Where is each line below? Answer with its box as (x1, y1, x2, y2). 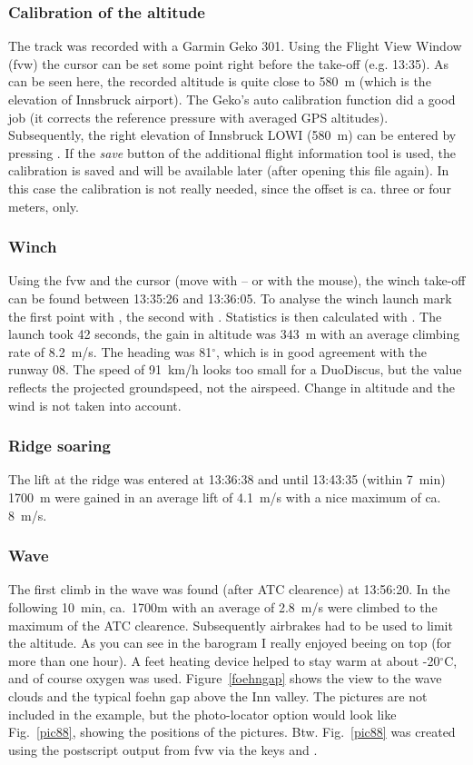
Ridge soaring (8, 434, 111, 457)
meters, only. (8, 196, 79, 215)
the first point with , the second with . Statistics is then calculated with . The (8, 306, 442, 325)
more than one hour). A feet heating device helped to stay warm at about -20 (8, 651, 440, 670)
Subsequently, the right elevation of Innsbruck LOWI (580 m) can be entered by (8, 125, 457, 144)
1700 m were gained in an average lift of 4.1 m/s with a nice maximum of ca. (8, 487, 441, 506)
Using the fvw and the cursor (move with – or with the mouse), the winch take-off (8, 271, 466, 290)
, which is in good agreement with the (216, 342, 427, 361)
